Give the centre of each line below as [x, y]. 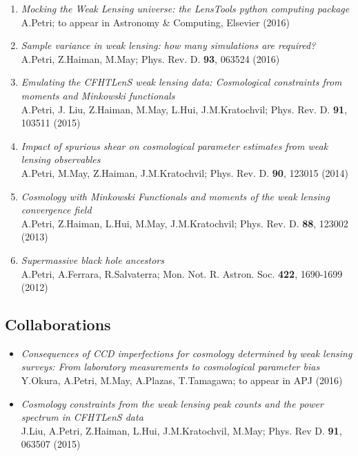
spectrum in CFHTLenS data [82, 417]
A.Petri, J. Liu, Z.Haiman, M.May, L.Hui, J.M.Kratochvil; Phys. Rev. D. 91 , [184, 109]
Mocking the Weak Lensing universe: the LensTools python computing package [185, 8]
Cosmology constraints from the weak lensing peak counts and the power [172, 403]
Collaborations [58, 324]
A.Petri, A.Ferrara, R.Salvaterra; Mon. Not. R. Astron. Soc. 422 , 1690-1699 [182, 273]
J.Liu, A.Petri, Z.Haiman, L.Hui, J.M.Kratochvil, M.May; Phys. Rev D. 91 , [181, 430]
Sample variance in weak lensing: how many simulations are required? [168, 45]
